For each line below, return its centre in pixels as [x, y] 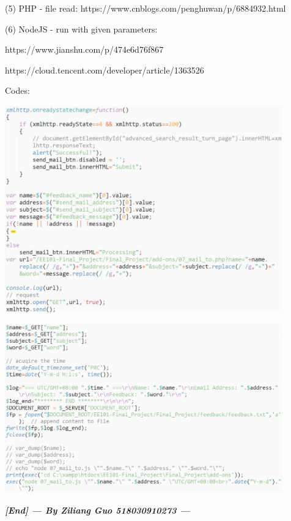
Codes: [17, 90]
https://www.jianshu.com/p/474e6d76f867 [84, 49]
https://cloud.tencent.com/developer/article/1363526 [105, 70]
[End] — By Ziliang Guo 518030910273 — [98, 510]
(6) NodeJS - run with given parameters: [81, 29]
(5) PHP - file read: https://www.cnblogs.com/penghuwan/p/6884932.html [145, 8]
